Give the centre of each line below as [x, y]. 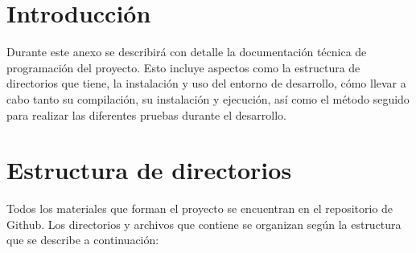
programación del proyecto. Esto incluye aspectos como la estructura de [183, 67]
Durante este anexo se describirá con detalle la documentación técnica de [187, 52]
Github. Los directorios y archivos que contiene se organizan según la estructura [204, 224]
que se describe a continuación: [83, 240]
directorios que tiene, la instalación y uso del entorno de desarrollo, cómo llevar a [206, 83]
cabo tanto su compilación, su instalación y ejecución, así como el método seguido [208, 98]
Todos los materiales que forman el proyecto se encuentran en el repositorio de [200, 208]
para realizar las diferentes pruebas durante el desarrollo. [146, 114]
